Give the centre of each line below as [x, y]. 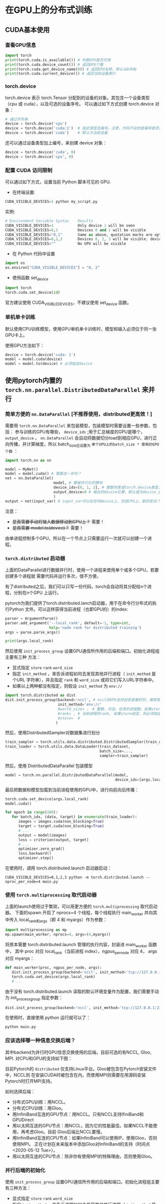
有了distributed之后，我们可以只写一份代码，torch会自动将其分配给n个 [76, 586]
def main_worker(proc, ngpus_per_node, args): [54, 968]
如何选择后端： [20, 1092]
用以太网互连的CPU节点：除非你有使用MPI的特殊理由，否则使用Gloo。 [83, 1156]
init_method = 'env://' [80, 705]
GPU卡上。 [16, 335]
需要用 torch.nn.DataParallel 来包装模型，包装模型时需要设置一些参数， [79, 425]
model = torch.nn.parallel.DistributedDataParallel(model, [67, 775]
